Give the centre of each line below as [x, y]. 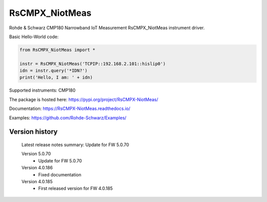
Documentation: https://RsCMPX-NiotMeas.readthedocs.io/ [70, 108]
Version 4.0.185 [37, 181]
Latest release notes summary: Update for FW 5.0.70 [75, 145]
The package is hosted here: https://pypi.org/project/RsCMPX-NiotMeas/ [84, 100]
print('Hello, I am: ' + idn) [56, 77]
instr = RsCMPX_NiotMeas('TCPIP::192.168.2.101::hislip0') [92, 64]
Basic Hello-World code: [34, 37]
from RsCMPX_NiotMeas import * [58, 50]
